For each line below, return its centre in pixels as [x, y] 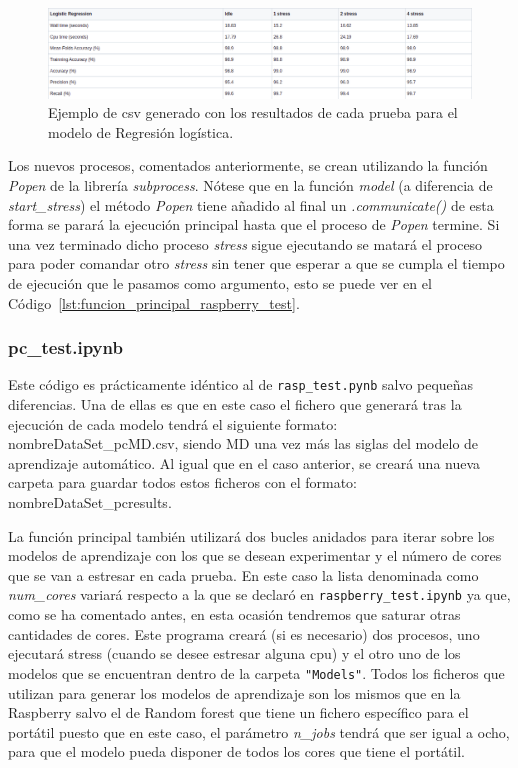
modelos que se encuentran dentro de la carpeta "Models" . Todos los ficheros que [256, 672]
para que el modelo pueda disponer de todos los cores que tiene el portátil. [237, 751]
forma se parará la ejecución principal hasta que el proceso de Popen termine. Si [254, 224]
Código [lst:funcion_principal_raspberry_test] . [154, 302]
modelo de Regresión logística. [141, 131]
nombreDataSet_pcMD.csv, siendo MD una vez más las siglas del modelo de [243, 443]
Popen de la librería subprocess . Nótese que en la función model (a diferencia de [250, 185]
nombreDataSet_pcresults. [90, 502]
